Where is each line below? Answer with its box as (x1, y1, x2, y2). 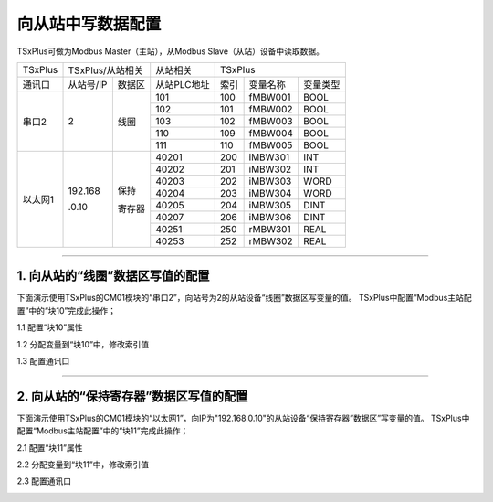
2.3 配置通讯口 (16, 475, 72, 486)
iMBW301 (248, 151, 290, 164)
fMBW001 (248, 91, 291, 103)
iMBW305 (248, 198, 292, 211)
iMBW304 (248, 187, 292, 199)
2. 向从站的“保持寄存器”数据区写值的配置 (16, 389, 248, 404)
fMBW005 (248, 138, 293, 151)
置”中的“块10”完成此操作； (16, 304, 117, 315)
